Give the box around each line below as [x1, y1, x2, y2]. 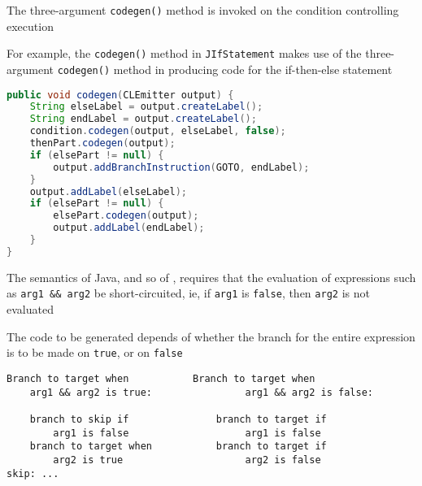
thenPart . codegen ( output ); [29, 137, 176, 150]
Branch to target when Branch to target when [7, 372, 315, 384]
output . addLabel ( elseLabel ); [29, 185, 187, 197]
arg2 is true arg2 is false [53, 453, 321, 466]
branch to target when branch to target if [29, 440, 327, 453]
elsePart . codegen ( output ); [53, 210, 199, 222]
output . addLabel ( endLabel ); [53, 222, 205, 234]
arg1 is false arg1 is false [53, 427, 321, 439]
